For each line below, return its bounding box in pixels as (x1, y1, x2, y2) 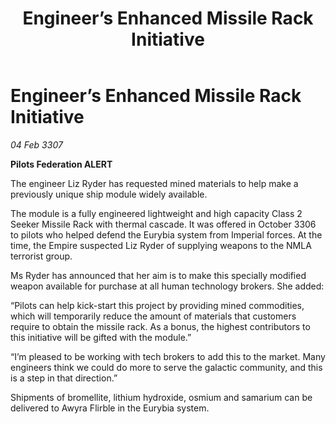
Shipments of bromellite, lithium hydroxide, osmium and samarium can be (10, 391, 313, 403)
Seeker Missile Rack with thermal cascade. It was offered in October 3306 (10, 218, 317, 230)
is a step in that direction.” (10, 372, 118, 384)
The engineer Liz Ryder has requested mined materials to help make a (10, 177, 299, 189)
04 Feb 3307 (10, 138, 63, 151)
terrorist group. (10, 250, 73, 262)
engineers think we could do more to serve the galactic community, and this (10, 361, 323, 373)
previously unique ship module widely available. (10, 188, 208, 200)
